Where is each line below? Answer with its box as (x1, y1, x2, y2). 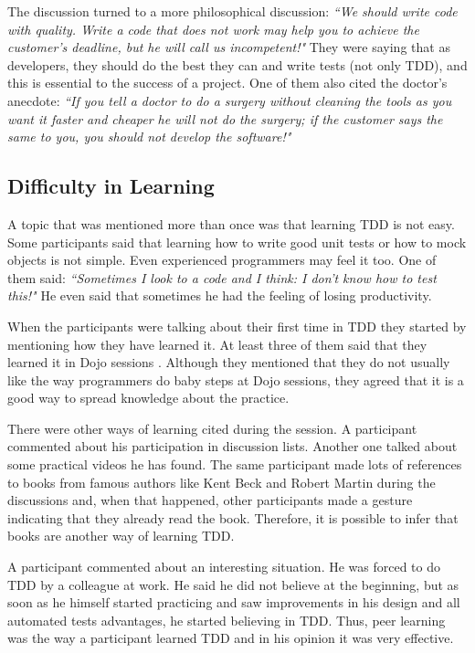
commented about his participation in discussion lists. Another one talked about (7, 437, 458, 456)
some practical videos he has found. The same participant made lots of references (7, 455, 462, 474)
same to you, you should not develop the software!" (7, 127, 291, 146)
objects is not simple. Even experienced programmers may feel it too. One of (7, 250, 437, 269)
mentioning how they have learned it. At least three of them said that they (7, 334, 427, 353)
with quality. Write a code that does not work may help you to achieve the (7, 19, 419, 38)
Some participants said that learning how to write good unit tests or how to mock (7, 232, 467, 251)
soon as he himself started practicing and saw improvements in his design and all (7, 593, 460, 612)
